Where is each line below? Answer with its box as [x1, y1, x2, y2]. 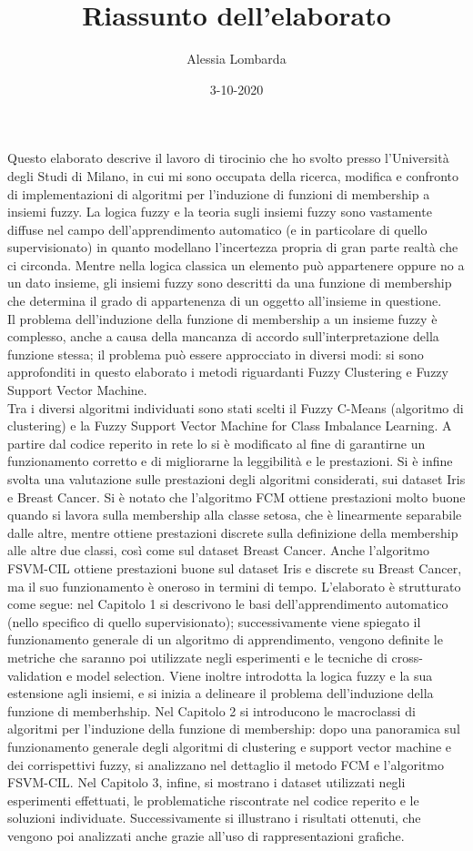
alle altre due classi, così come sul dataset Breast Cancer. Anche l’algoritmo [7, 541, 429, 560]
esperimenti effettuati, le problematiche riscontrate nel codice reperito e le [7, 790, 419, 809]
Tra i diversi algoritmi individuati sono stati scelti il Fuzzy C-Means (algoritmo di [7, 398, 464, 417]
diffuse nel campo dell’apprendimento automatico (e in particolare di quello [7, 219, 428, 238]
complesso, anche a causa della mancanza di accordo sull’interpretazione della [7, 327, 439, 346]
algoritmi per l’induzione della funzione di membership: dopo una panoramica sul [7, 719, 460, 738]
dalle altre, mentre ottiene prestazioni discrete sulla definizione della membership [7, 522, 458, 542]
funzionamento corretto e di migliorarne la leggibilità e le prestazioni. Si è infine [7, 451, 453, 471]
